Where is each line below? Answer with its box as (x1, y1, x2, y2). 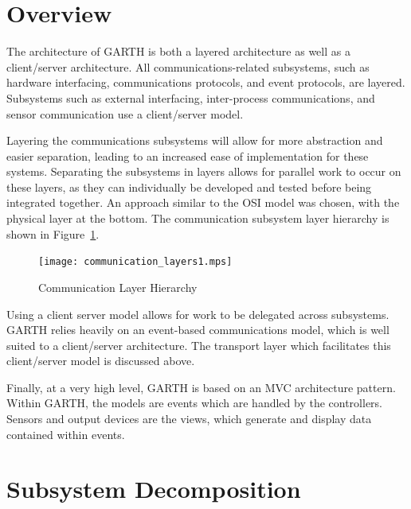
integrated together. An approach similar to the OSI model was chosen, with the (6, 194, 400, 211)
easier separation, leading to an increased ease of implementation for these (6, 147, 369, 164)
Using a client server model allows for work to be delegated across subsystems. (6, 305, 389, 322)
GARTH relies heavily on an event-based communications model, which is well (6, 321, 389, 338)
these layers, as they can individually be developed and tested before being (6, 178, 372, 195)
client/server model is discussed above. (6, 352, 195, 369)
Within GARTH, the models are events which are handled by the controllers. (6, 394, 383, 411)
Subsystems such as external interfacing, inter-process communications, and (6, 89, 375, 106)
